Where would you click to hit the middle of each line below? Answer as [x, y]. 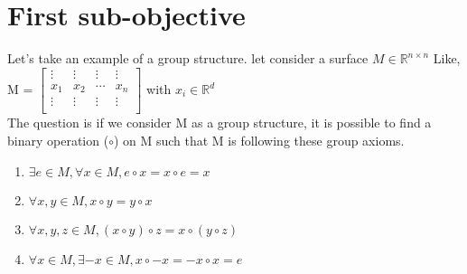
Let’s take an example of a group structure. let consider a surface [188, 58]
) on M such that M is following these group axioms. [259, 140]
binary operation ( [58, 140]
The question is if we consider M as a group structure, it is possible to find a [219, 123]
